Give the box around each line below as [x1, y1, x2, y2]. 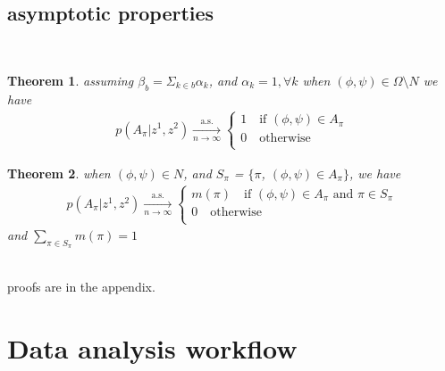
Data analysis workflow [7, 329, 298, 366]
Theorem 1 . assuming [7, 70, 134, 89]
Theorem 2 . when [7, 163, 111, 182]
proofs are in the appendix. [7, 276, 155, 295]
